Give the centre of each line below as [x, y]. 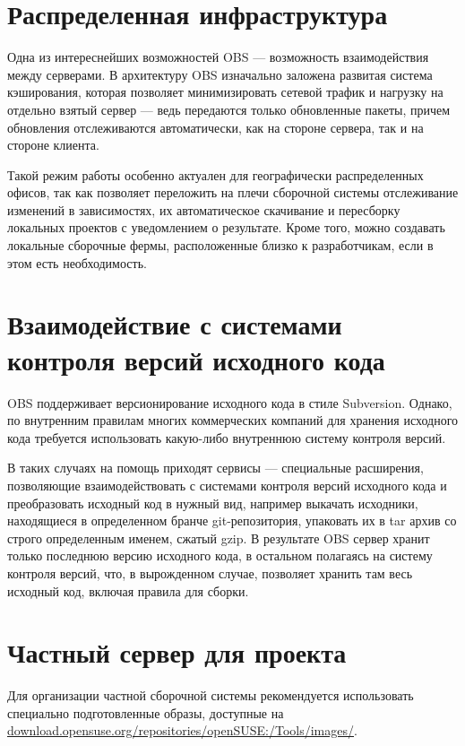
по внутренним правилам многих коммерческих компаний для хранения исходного [233, 420]
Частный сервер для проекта [177, 652]
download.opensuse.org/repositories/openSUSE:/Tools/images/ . [182, 730]
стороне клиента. [53, 145]
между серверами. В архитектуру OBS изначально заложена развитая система [220, 74]
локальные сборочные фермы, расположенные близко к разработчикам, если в [220, 245]
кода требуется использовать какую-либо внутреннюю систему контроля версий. [227, 437]
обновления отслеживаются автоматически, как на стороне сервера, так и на [215, 127]
